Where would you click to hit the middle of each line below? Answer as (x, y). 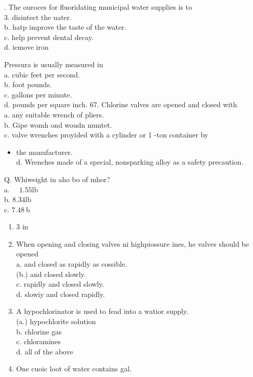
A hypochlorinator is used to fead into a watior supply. (102, 311)
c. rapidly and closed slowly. (60, 284)
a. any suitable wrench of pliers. (54, 114)
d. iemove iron (26, 47)
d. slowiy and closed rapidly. (60, 294)
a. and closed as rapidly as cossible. (72, 264)
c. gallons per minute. (38, 94)
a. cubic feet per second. (42, 74)
